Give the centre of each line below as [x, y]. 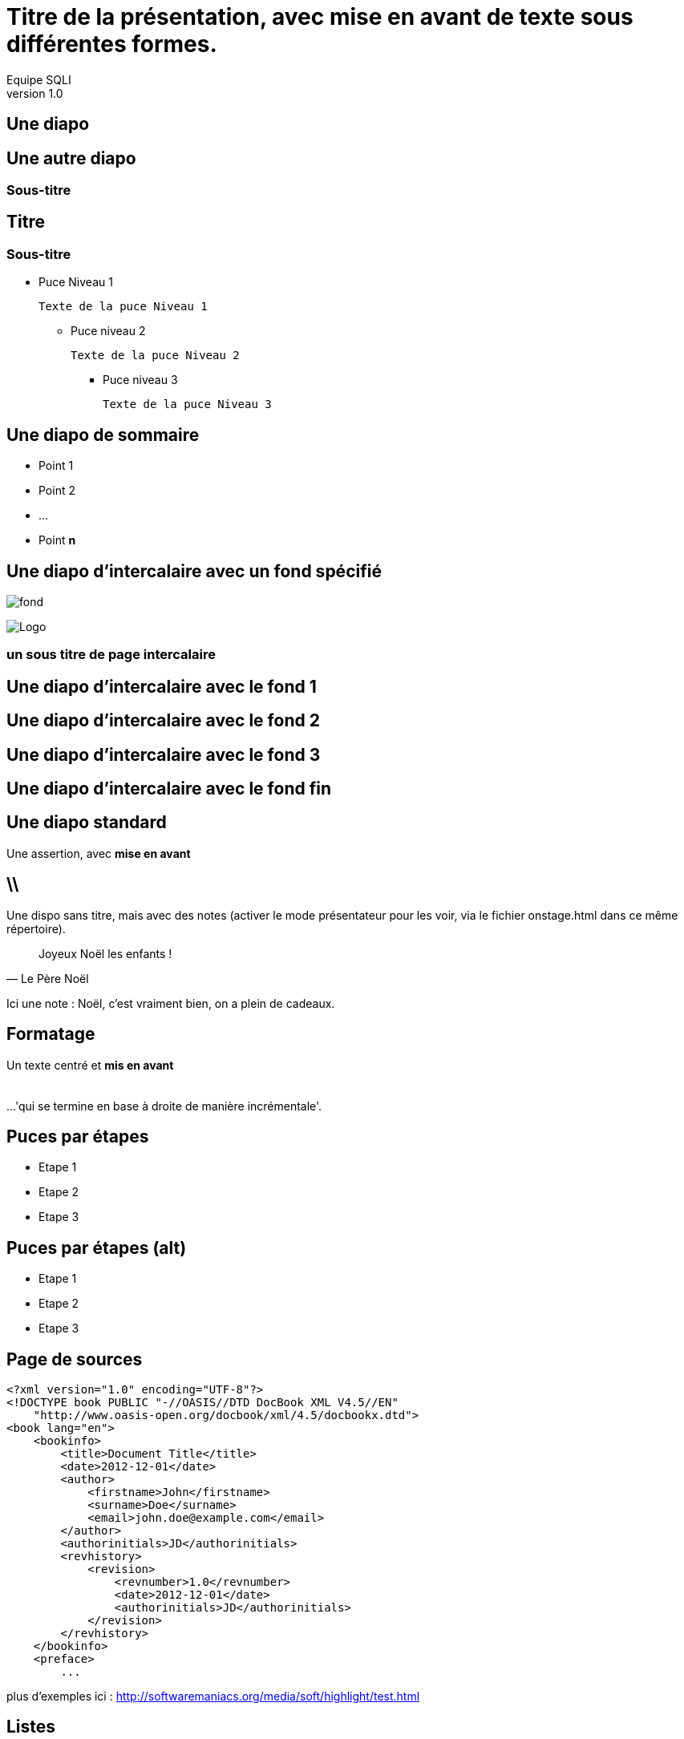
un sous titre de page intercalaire [111, 655]
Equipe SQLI [39, 79]
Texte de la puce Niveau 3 [187, 404]
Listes [31, 1727]
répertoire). [36, 928]
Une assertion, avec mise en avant [99, 853]
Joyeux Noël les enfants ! [105, 953]
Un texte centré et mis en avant [90, 1065]
